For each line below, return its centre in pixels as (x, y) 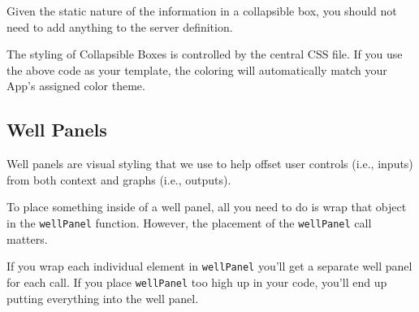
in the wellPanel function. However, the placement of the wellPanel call (189, 222)
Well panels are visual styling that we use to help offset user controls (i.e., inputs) (210, 164)
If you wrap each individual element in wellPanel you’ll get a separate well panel (209, 266)
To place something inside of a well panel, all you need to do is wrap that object (207, 207)
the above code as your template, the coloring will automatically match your (197, 69)
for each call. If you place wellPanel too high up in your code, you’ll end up (197, 282)
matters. (27, 238)
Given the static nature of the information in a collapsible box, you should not (202, 11)
